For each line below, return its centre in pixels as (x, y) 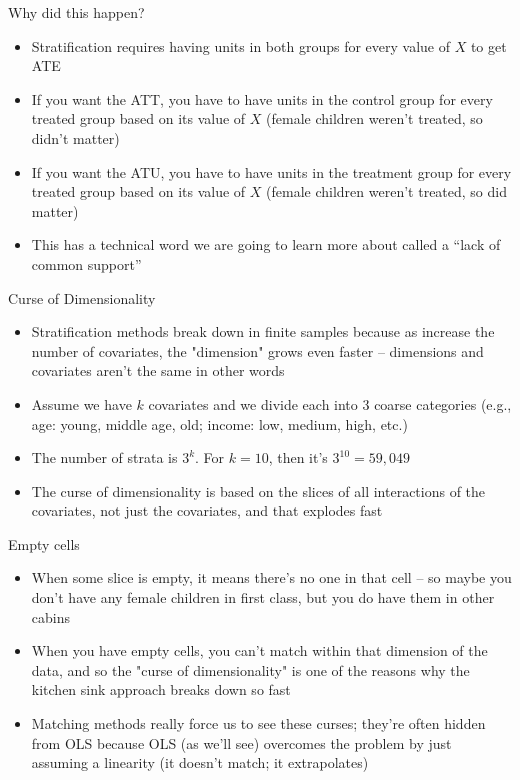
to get (488, 45)
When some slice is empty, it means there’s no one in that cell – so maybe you (271, 577)
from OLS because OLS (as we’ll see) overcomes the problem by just (241, 742)
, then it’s (298, 457)
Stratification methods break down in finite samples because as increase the (263, 331)
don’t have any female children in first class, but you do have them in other (263, 597)
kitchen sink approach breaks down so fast (161, 689)
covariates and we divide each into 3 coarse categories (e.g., (330, 403)
